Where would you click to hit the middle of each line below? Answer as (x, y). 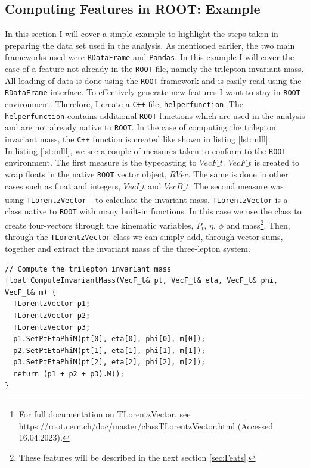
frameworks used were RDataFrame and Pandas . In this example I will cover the (150, 57)
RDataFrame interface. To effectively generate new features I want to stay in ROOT (153, 92)
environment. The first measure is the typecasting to (101, 162)
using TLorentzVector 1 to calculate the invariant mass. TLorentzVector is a (146, 199)
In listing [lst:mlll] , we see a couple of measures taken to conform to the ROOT (145, 150)
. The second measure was (236, 185)
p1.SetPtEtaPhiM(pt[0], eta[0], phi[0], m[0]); (109, 339)
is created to (277, 162)
